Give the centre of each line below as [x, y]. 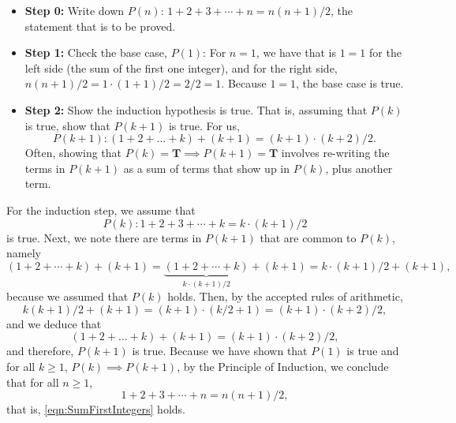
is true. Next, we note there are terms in [104, 237]
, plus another [359, 168]
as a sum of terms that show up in [206, 168]
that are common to [308, 237]
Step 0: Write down [75, 10]
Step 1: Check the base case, [96, 52]
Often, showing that [73, 153]
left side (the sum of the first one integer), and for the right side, [181, 67]
